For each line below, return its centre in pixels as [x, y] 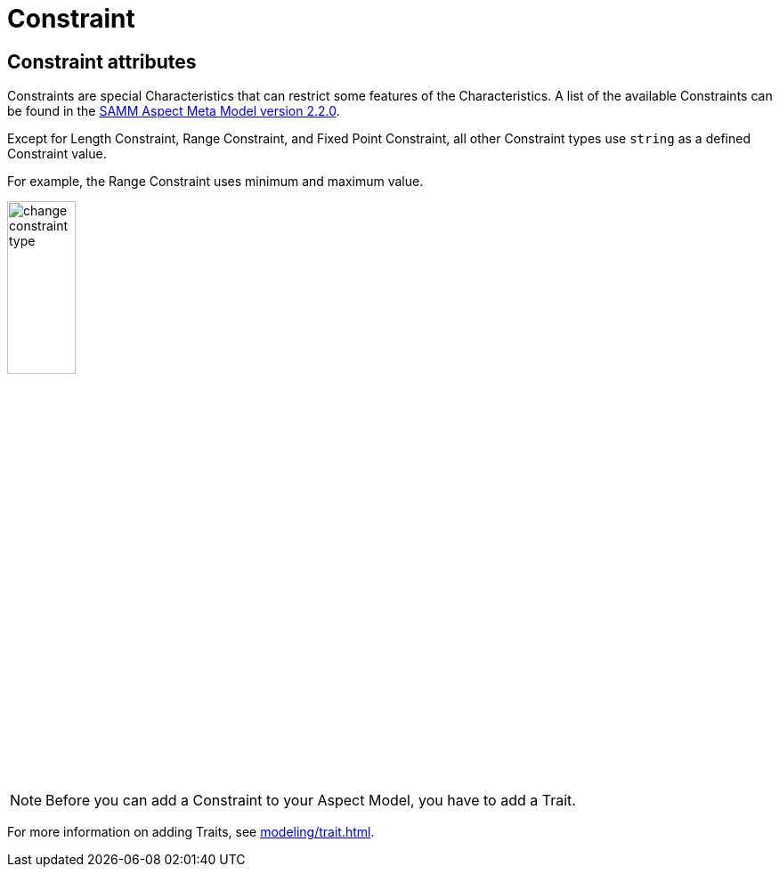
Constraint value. [57, 154]
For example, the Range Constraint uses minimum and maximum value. [215, 182]
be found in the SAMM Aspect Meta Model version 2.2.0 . [174, 111]
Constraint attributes [102, 61]
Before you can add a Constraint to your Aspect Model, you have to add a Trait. [311, 800]
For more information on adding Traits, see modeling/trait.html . [191, 831]
